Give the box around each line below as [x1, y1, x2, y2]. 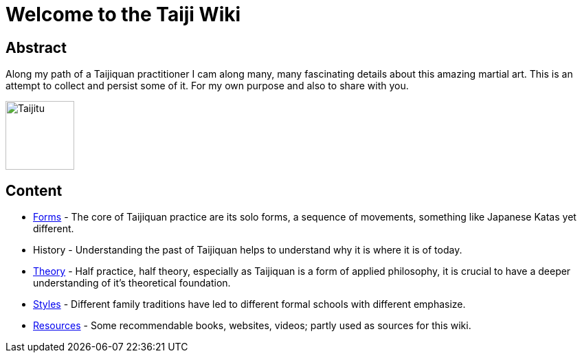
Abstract [5, 38, 67, 56]
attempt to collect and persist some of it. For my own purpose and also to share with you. [5, 80, 409, 92]
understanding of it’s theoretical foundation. [33, 277, 231, 289]
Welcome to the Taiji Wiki [5, 3, 241, 26]
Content [5, 181, 63, 199]
